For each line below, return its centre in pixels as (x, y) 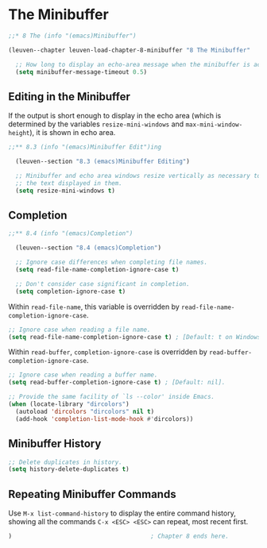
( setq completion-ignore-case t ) (71, 291)
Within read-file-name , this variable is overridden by (94, 307)
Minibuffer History (55, 444)
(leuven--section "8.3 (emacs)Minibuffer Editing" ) (103, 162)
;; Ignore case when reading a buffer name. (83, 375)
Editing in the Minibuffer (70, 96)
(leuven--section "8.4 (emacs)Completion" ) (88, 248)
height (19, 133)
